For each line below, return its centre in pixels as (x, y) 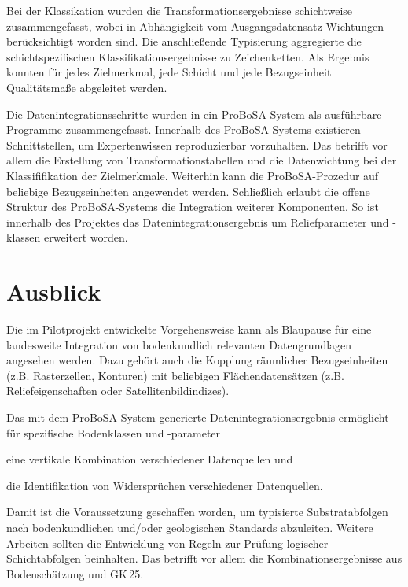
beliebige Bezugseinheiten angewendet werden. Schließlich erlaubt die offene (188, 191)
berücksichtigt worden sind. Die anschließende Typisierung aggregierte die (184, 41)
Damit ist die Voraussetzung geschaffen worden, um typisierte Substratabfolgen (197, 512)
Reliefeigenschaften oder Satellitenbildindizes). (118, 391)
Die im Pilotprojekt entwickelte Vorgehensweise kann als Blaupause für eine (189, 329)
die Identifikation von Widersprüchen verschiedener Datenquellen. (165, 485)
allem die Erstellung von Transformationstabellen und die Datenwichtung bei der (202, 160)
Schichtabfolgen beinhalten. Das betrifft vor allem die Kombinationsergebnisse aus (204, 558)
